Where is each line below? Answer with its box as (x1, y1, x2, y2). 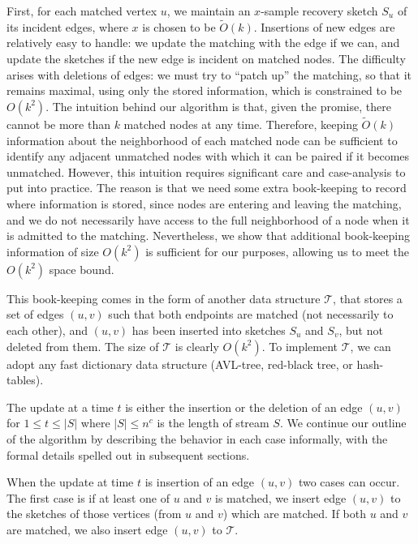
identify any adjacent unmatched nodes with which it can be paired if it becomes (6, 148, 410, 165)
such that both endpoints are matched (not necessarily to (108, 306, 394, 323)
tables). (6, 371, 44, 388)
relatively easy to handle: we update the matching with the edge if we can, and (6, 34, 400, 51)
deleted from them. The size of (6, 337, 159, 354)
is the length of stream (157, 414, 269, 431)
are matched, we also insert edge (6, 520, 168, 538)
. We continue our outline (279, 414, 407, 431)
